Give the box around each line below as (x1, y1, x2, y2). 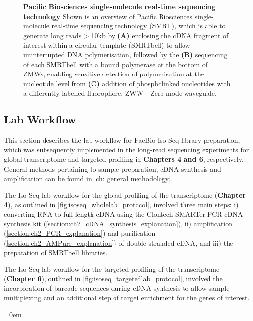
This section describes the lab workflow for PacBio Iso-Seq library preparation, (4, 135, 240, 145)
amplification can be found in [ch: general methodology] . (4, 173, 173, 183)
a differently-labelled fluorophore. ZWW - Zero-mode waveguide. (23, 88, 217, 98)
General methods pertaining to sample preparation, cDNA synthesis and (4, 163, 221, 173)
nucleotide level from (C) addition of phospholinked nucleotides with (23, 78, 230, 88)
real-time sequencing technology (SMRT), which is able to (51, 21, 226, 31)
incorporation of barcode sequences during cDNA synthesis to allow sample (4, 283, 230, 293)
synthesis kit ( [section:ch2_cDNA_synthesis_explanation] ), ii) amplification (4, 218, 233, 228)
